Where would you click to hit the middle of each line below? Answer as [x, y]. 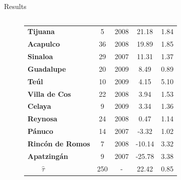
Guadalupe [47, 68]
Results [15, 6]
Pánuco [41, 131]
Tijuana [41, 31]
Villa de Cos [49, 94]
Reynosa [43, 119]
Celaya [39, 106]
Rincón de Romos [59, 143]
